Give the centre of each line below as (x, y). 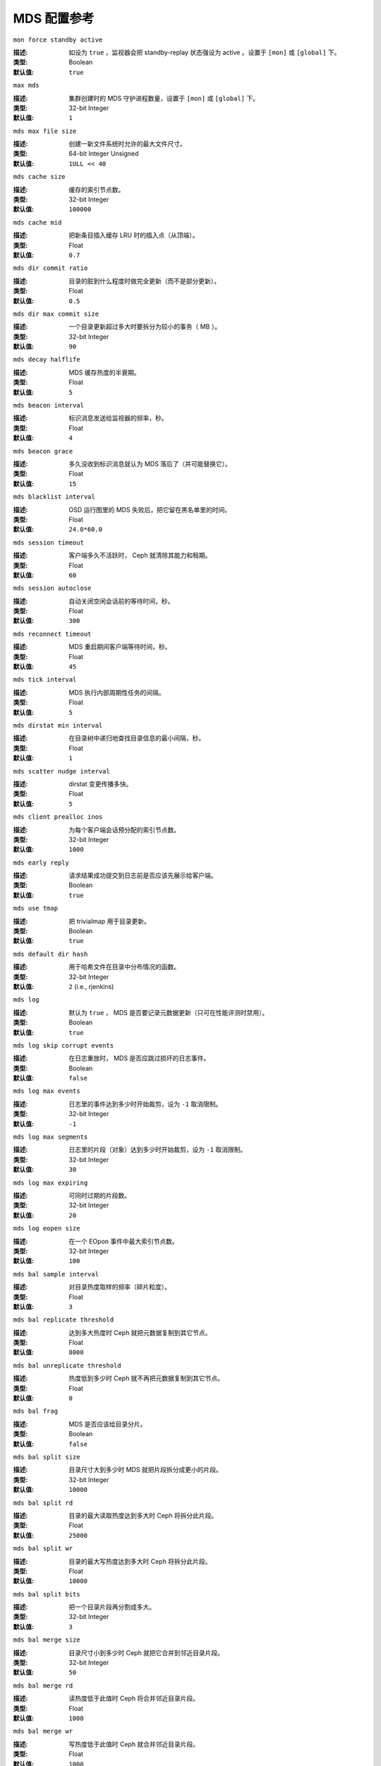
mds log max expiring (50, 1183)
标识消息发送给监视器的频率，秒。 (118, 418)
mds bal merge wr (43, 1731)
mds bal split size (47, 1457)
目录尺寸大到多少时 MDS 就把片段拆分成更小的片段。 (145, 1470)
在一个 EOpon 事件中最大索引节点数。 (124, 1241)
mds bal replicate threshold (64, 1320)
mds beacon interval (49, 405)
